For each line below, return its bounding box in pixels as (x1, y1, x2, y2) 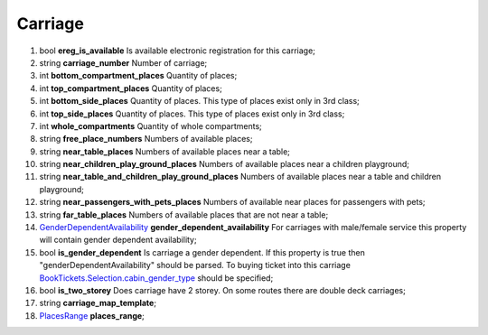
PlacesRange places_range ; (39, 310, 145, 321)
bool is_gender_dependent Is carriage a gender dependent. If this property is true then (39, 247, 365, 257)
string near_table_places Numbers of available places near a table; (39, 145, 291, 157)
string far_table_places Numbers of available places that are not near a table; (39, 209, 329, 220)
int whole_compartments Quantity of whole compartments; (39, 120, 262, 131)
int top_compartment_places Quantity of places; (39, 82, 223, 94)
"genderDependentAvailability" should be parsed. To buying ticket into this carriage (39, 260, 352, 271)
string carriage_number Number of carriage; (39, 57, 208, 68)
